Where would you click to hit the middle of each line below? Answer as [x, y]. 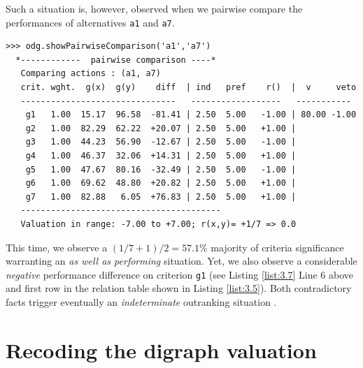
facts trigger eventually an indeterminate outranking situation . [141, 302]
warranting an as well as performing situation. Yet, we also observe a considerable [181, 261]
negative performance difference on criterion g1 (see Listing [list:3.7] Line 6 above [180, 274]
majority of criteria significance [277, 247]
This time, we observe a [57, 247]
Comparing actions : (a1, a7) [91, 74]
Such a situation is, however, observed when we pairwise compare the [154, 8]
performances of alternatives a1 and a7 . [90, 22]
